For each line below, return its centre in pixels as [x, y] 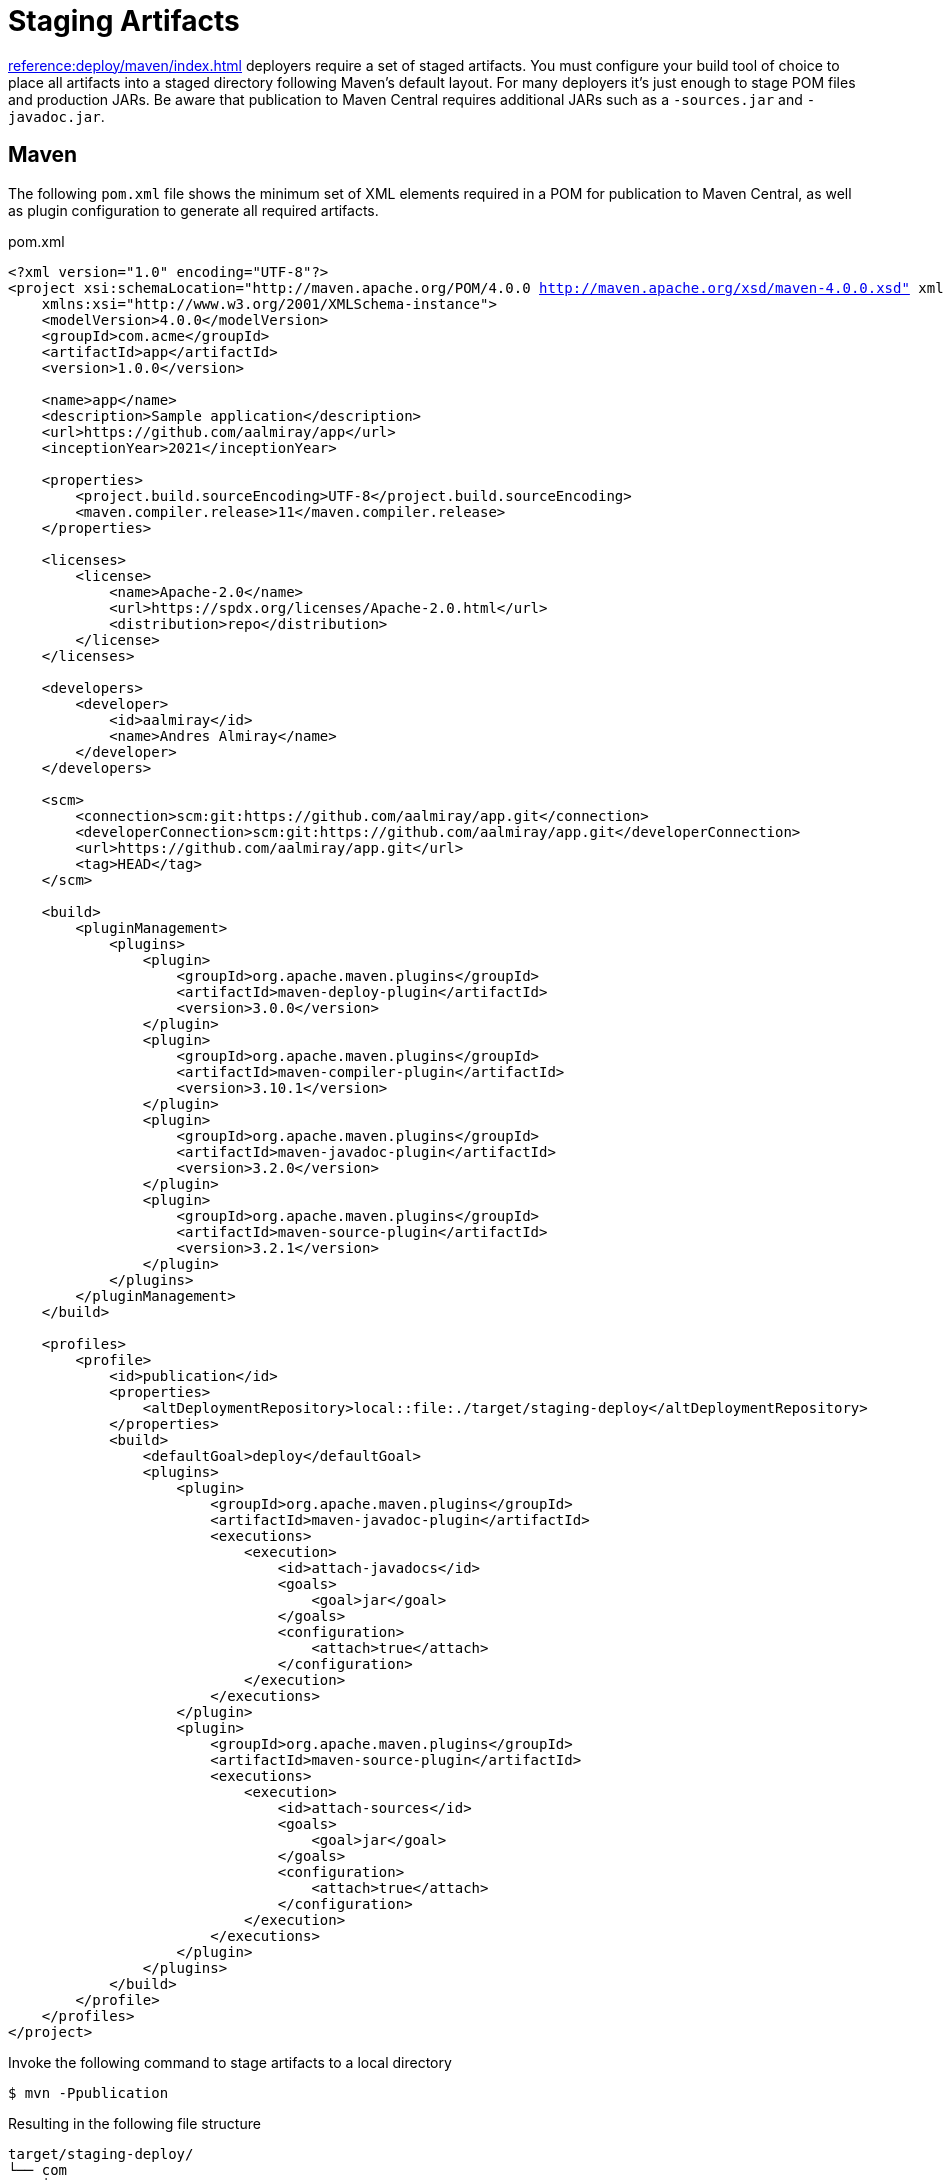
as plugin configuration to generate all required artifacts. [193, 210]
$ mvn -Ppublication [88, 2092]
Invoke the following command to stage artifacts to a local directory [230, 2062]
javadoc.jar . [56, 116]
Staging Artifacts [124, 21]
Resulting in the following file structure [134, 2123]
